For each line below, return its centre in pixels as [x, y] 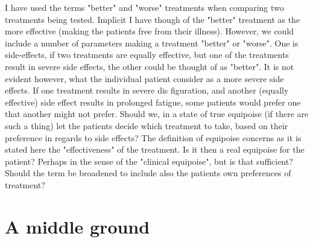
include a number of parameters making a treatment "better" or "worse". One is [152, 43]
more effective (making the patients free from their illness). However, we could [150, 31]
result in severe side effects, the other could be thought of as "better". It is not [150, 66]
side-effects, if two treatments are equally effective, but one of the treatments [147, 55]
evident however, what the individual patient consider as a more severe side [144, 78]
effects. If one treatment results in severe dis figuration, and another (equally [147, 90]
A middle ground [77, 226]
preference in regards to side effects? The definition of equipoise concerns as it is [153, 137]
